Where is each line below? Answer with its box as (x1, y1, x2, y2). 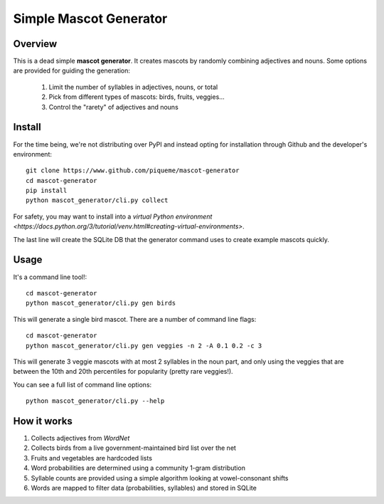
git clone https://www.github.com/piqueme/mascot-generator (26, 167, 240, 174)
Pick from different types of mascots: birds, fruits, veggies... (48, 93, 225, 101)
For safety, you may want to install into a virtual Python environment (13, 212, 213, 221)
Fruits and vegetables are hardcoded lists (31, 453, 153, 462)
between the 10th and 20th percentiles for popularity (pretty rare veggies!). (13, 367, 234, 376)
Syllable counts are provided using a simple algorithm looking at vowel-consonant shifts (31, 473, 289, 482)
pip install (26, 187, 68, 195)
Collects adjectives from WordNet (31, 434, 130, 442)
